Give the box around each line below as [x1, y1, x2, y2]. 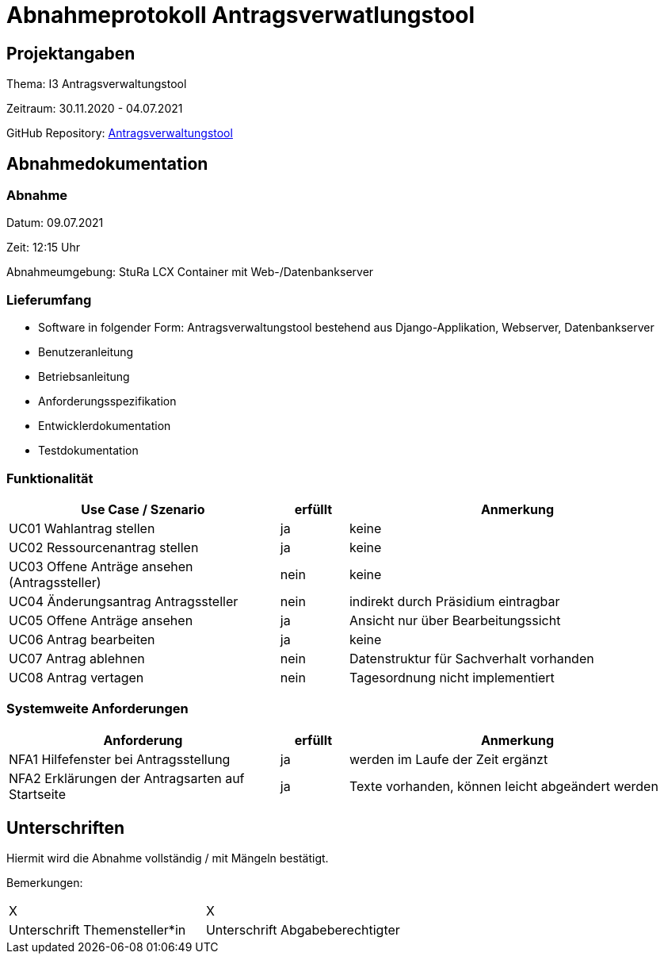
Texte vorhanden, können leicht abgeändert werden [349, 778, 658, 794]
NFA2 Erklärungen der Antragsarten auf [9, 770, 245, 786]
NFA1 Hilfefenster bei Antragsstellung [9, 751, 231, 767]
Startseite [9, 785, 66, 802]
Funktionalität [6, 470, 93, 486]
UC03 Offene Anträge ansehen [9, 558, 193, 574]
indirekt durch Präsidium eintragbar [349, 593, 560, 609]
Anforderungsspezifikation [38, 394, 177, 409]
